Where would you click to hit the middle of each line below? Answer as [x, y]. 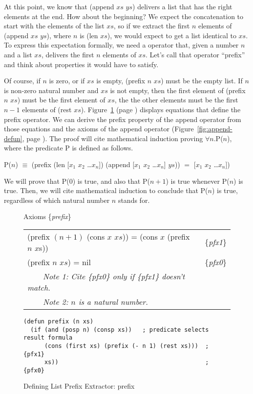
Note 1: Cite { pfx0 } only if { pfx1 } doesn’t [114, 276]
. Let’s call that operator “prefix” [195, 54]
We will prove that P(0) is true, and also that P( [77, 181]
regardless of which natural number [57, 200]
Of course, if [22, 81]
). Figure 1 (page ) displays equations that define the [161, 109]
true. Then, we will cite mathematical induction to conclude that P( [106, 190]
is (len [89, 35]
